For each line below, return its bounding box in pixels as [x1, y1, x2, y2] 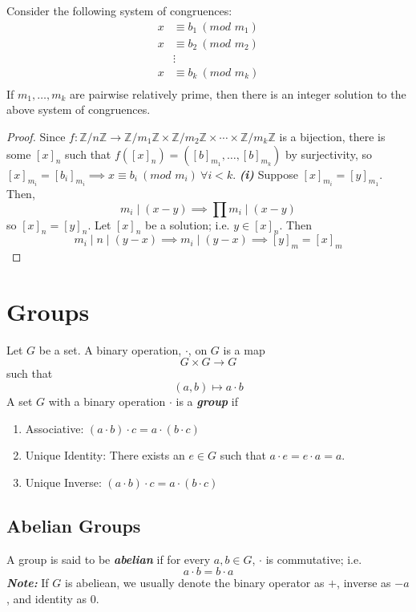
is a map [223, 341, 265, 358]
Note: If [6, 574, 49, 591]
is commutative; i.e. [265, 550, 362, 567]
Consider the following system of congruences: [6, 2, 232, 18]
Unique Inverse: [25, 473, 102, 490]
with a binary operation [48, 393, 166, 410]
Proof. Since [6, 128, 66, 144]
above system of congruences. [6, 101, 151, 118]
